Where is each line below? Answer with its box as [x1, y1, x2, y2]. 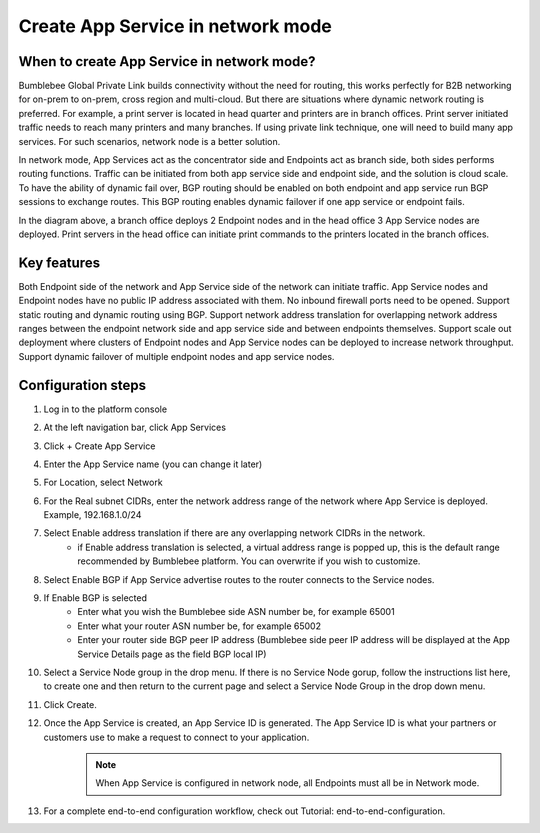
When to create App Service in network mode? [18, 53, 316, 70]
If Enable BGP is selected [43, 592, 147, 604]
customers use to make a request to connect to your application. [43, 731, 310, 743]
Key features [18, 254, 100, 271]
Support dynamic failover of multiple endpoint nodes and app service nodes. [18, 350, 335, 362]
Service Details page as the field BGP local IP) [77, 648, 267, 660]
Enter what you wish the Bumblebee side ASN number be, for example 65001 [77, 606, 395, 618]
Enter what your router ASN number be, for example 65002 [77, 620, 322, 632]
